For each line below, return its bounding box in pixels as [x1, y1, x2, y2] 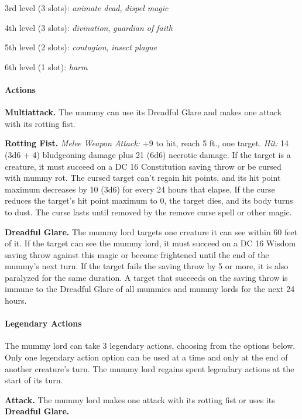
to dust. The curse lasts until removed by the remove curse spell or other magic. [5, 205, 292, 218]
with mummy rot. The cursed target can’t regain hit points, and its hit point [5, 171, 281, 184]
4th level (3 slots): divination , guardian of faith [5, 21, 173, 33]
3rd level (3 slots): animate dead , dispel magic [5, 2, 169, 13]
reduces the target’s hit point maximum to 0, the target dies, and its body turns [5, 194, 293, 207]
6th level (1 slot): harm [5, 60, 88, 73]
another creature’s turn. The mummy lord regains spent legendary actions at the [5, 362, 294, 375]
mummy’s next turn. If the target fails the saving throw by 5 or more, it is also [5, 260, 289, 272]
